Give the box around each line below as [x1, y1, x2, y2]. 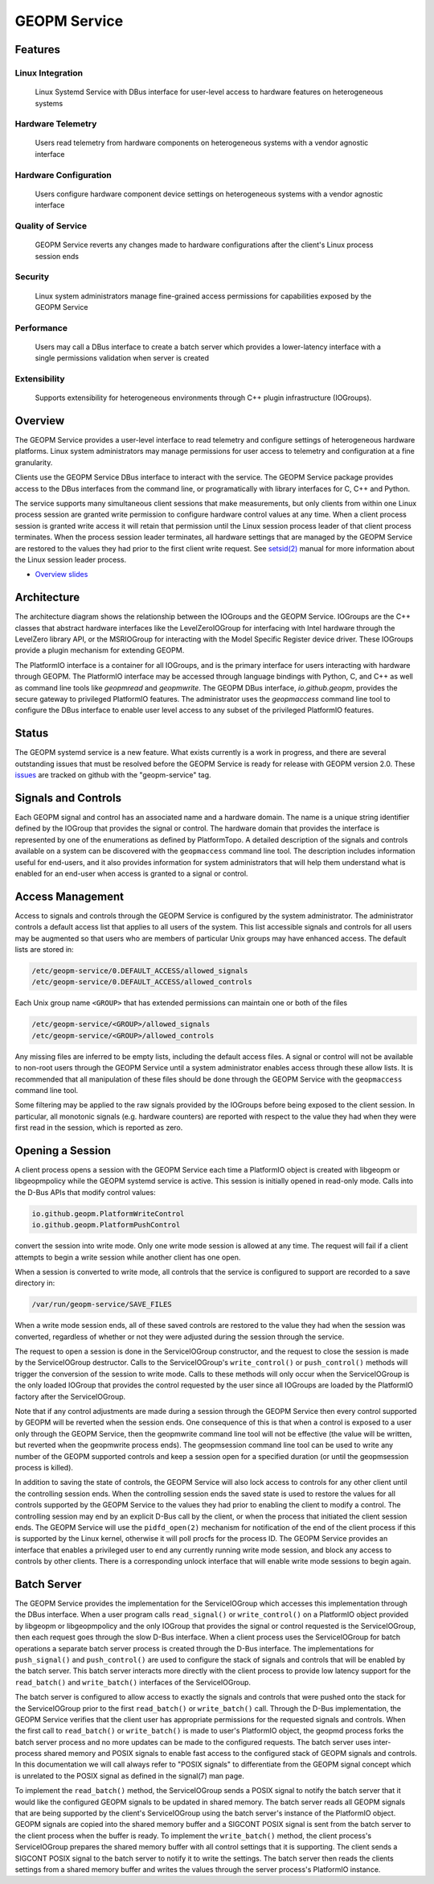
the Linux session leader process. [14, 555, 127, 564]
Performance [14, 322, 68, 333]
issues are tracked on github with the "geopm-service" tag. [14, 770, 212, 780]
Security [14, 271, 50, 282]
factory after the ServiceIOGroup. [14, 1391, 126, 1401]
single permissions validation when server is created [35, 353, 209, 363]
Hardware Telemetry [14, 118, 97, 130]
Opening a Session [14, 1144, 112, 1157]
